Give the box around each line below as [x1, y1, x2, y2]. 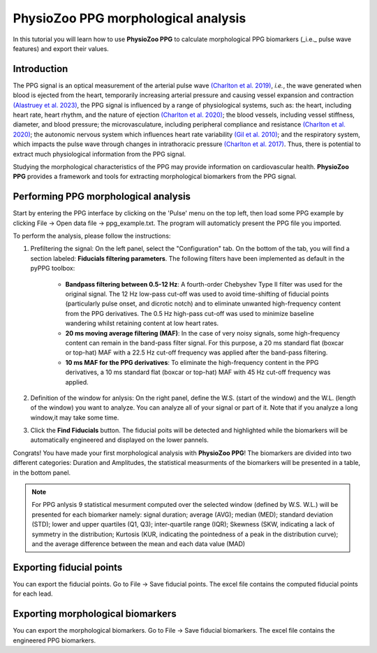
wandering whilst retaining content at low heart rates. [65, 319, 219, 328]
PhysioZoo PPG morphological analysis [13, 10, 246, 26]
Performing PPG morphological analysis [13, 191, 191, 203]
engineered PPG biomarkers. [13, 636, 96, 645]
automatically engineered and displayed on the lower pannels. [30, 436, 209, 444]
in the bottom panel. [13, 468, 71, 477]
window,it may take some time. [30, 413, 119, 422]
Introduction [13, 63, 68, 75]
